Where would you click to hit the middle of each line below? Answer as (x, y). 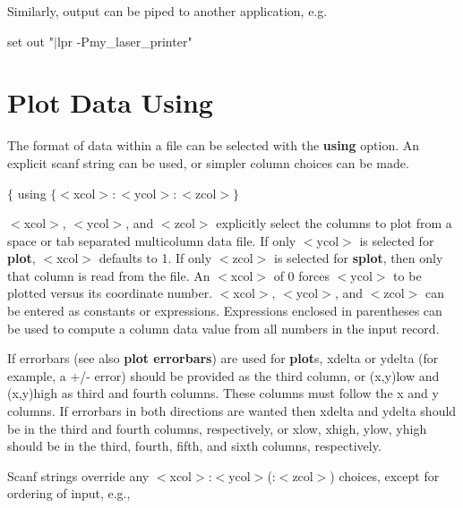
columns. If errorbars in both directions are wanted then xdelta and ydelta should (232, 411)
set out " (30, 41)
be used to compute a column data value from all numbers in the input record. (223, 328)
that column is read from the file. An (109, 275)
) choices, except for (385, 475)
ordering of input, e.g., (69, 493)
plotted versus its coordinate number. (110, 293)
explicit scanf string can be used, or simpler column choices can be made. (208, 162)
